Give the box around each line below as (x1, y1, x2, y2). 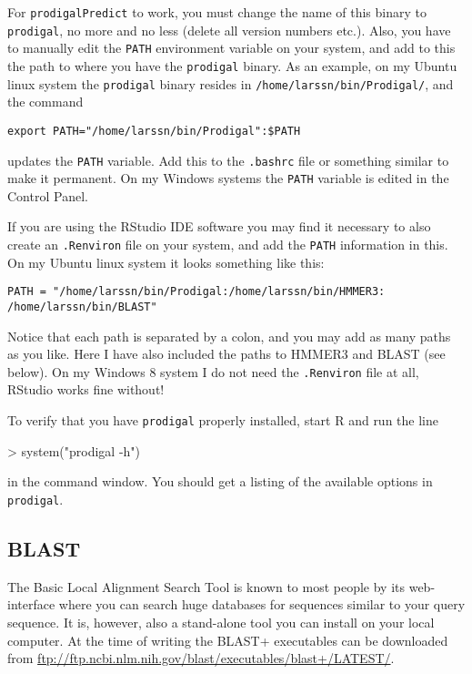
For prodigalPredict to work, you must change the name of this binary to (7, 3, 427, 21)
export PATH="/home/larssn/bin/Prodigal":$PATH (7, 124, 301, 138)
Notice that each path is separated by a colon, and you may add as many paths (7, 326, 451, 345)
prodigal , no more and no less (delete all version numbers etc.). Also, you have (7, 20, 451, 39)
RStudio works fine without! (7, 380, 165, 399)
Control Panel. (7, 186, 88, 205)
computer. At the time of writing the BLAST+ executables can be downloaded (7, 630, 448, 649)
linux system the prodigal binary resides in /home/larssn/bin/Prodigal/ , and (7, 74, 454, 93)
